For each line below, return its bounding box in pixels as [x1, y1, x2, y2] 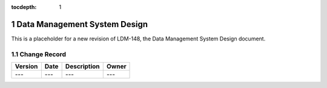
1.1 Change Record [11, 50, 67, 58]
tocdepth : [11, 4, 37, 10]
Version [15, 62, 38, 71]
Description [65, 62, 100, 71]
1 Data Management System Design [11, 19, 148, 30]
